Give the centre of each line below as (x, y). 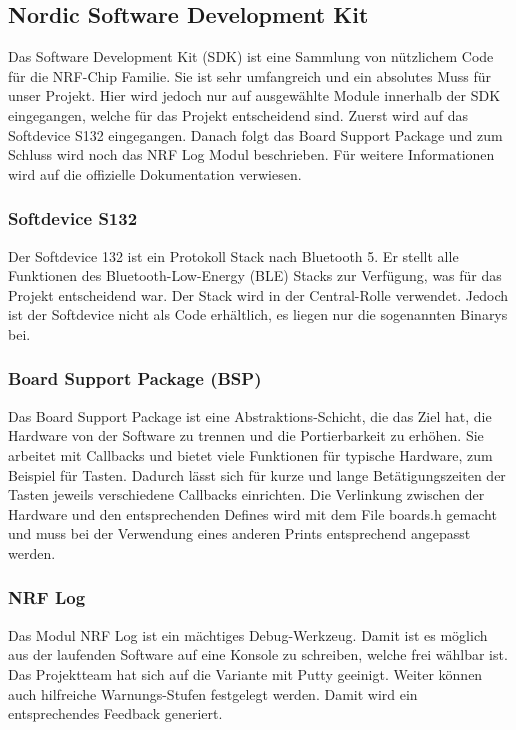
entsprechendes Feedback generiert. (115, 713)
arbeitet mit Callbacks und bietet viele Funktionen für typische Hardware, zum (250, 454)
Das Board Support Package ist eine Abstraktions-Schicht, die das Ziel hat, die (250, 415)
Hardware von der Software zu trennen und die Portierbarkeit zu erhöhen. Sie (246, 435)
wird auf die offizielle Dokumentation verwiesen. (155, 173)
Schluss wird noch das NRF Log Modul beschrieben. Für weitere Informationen (251, 154)
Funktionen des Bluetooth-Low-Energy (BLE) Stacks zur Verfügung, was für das (255, 275)
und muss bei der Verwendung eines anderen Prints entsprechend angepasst (239, 533)
